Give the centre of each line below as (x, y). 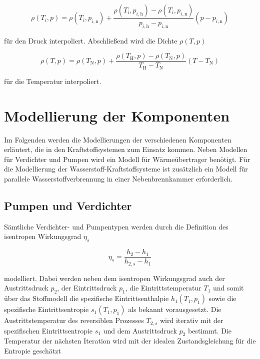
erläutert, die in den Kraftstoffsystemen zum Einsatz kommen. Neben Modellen (126, 149)
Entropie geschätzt (32, 350)
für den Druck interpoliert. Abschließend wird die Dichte (91, 40)
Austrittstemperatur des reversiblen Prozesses (74, 320)
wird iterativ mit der (191, 320)
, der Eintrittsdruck (87, 288)
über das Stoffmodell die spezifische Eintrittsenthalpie (86, 298)
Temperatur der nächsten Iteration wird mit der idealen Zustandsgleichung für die (130, 341)
